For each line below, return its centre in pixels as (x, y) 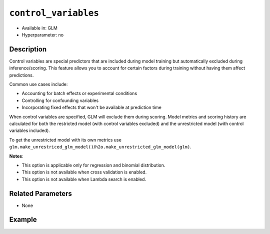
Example (23, 220)
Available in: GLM (39, 28)
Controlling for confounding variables (60, 100)
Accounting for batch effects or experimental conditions (79, 93)
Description (28, 49)
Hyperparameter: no (43, 34)
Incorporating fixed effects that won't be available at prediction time (92, 107)
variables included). (29, 130)
